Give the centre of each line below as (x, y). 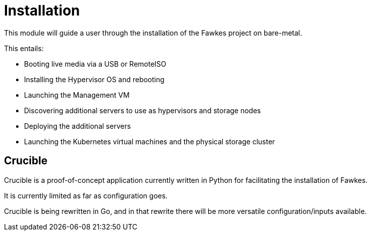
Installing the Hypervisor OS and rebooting (94, 79)
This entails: (24, 48)
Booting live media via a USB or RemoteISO (95, 64)
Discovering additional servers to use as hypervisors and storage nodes (142, 110)
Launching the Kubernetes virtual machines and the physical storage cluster (150, 141)
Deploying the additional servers (78, 126)
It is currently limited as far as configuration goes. (86, 195)
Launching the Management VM (77, 95)
